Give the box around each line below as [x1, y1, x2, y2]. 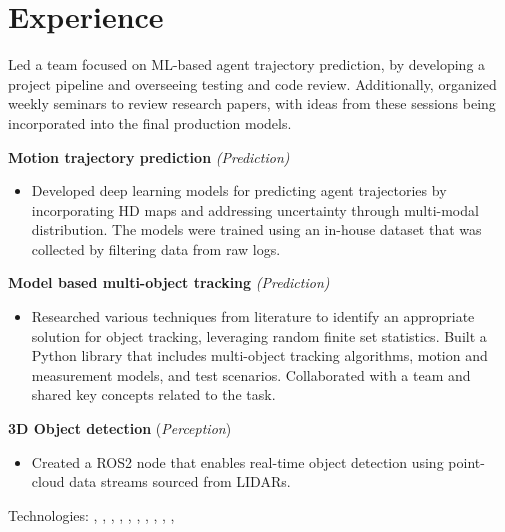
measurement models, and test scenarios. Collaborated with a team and [31, 364, 471, 385]
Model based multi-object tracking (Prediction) [8, 272, 330, 293]
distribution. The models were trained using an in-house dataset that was [31, 219, 482, 240]
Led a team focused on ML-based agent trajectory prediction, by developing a [8, 54, 486, 75]
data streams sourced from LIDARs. [69, 471, 291, 492]
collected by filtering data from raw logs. [31, 238, 281, 259]
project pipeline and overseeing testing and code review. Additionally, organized [8, 73, 497, 94]
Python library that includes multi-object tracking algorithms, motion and [31, 345, 488, 366]
